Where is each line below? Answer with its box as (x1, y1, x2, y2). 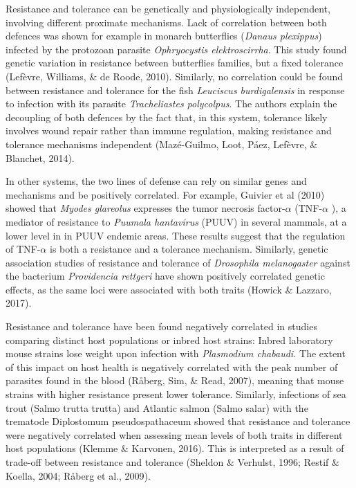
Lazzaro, (296, 282, 332, 296)
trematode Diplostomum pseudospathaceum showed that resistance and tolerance (6, 414, 350, 428)
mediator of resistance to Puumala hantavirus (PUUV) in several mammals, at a (6, 214, 347, 228)
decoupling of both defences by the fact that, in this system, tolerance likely (6, 109, 328, 124)
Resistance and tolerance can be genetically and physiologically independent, (6, 1, 330, 15)
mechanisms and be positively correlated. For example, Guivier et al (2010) (6, 187, 325, 201)
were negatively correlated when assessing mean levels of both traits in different (6, 427, 343, 442)
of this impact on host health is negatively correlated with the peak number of (6, 359, 338, 374)
